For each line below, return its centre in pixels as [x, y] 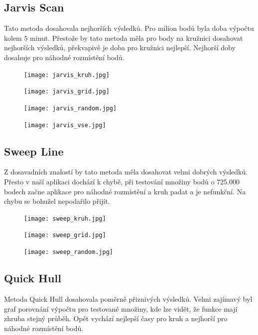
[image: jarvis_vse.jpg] [65, 125]
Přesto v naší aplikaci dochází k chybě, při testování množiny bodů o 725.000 [122, 181]
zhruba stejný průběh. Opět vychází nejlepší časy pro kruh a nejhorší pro [116, 318]
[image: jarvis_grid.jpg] [67, 92]
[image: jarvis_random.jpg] [70, 108]
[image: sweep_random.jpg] [68, 252]
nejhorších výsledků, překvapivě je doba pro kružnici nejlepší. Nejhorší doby [120, 47]
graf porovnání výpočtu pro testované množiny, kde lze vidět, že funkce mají [121, 308]
